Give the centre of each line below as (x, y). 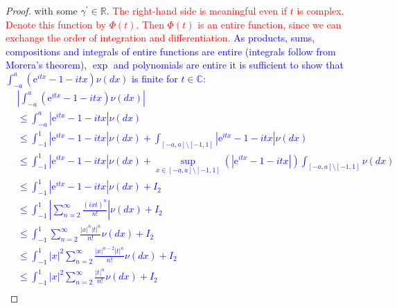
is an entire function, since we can (270, 24)
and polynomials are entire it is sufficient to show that (228, 65)
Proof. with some (42, 10)
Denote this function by (56, 24)
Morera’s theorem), (46, 65)
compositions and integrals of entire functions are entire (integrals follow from (171, 51)
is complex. (320, 10)
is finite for (155, 78)
